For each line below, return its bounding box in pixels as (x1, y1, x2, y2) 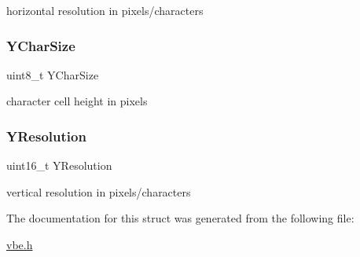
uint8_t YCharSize (6, 66, 99, 83)
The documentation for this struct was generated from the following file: (6, 210, 354, 226)
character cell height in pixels (6, 93, 148, 109)
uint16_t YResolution (6, 157, 112, 174)
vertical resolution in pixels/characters (6, 183, 191, 200)
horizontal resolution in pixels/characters (6, 2, 204, 18)
